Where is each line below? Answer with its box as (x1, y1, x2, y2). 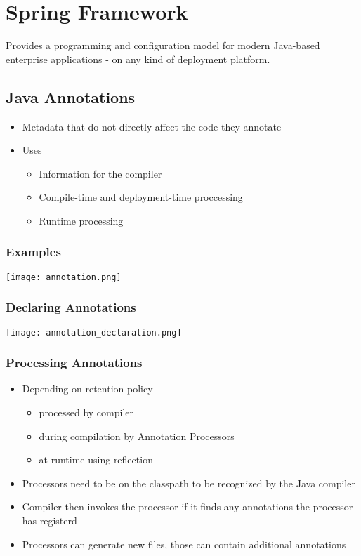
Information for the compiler (39, 166, 162, 180)
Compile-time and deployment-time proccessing (39, 190, 243, 204)
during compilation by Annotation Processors (39, 428, 235, 443)
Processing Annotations (6, 354, 143, 371)
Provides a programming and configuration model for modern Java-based (6, 38, 320, 53)
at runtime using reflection (39, 452, 153, 467)
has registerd (22, 513, 77, 528)
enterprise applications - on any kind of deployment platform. (6, 51, 270, 66)
